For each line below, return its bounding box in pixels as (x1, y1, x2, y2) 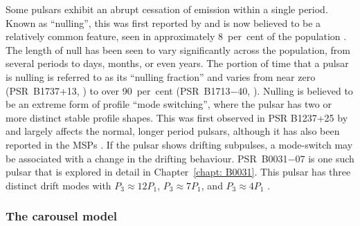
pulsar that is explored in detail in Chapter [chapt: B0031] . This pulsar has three (6, 164, 351, 179)
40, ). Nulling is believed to (237, 83, 353, 97)
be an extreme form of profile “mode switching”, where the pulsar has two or (6, 97, 332, 111)
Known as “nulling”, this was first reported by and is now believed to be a (6, 15, 321, 30)
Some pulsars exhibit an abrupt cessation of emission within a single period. (6, 2, 328, 16)
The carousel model (6, 207, 117, 225)
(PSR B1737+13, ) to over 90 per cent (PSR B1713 (6, 83, 231, 97)
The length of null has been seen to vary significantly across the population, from (6, 42, 350, 57)
